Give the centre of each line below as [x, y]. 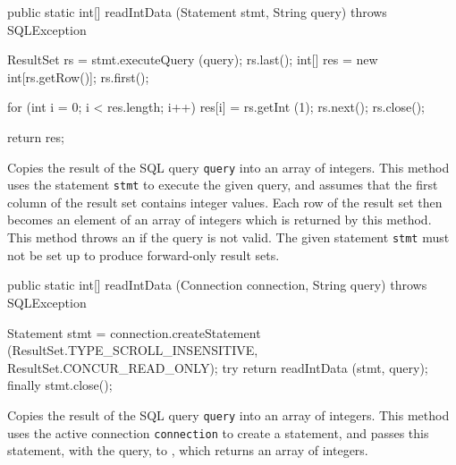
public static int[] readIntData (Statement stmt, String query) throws [197, 12]
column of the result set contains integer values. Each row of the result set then [225, 202]
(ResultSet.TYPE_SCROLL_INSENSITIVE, [133, 350]
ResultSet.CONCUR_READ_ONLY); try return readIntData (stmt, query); [218, 367]
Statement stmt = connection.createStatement [134, 332]
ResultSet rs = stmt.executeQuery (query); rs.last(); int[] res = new [193, 59]
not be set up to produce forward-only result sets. [144, 254]
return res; [36, 136]
